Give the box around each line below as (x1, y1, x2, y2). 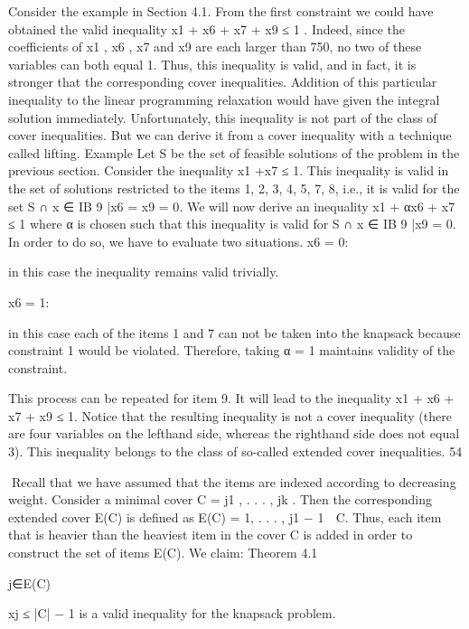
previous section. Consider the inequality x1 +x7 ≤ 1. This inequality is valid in (8, 161, 449, 180)
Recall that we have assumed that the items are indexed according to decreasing (11, 472, 456, 491)
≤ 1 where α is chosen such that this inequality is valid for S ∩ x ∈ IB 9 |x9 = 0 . (8, 214, 456, 233)
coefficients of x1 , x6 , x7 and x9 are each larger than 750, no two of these (8, 37, 422, 56)
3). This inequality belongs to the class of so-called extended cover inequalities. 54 (8, 442, 463, 461)
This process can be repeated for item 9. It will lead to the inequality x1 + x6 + (8, 389, 455, 408)
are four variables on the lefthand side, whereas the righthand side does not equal (8, 424, 460, 443)
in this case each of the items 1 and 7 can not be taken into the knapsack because (8, 323, 461, 342)
